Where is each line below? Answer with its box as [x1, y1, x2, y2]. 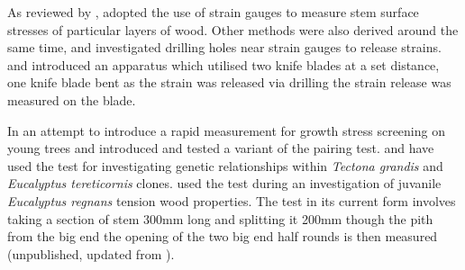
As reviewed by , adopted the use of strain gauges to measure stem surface [7, 3, 419, 21]
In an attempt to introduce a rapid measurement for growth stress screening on [7, 121, 445, 139]
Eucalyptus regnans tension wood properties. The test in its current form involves [7, 191, 456, 210]
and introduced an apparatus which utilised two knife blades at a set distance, [7, 55, 440, 74]
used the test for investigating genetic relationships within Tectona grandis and [7, 156, 443, 175]
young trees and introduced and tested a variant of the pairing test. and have [7, 139, 434, 157]
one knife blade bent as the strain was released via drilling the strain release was [7, 73, 451, 92]
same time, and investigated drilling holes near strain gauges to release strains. [7, 38, 442, 57]
